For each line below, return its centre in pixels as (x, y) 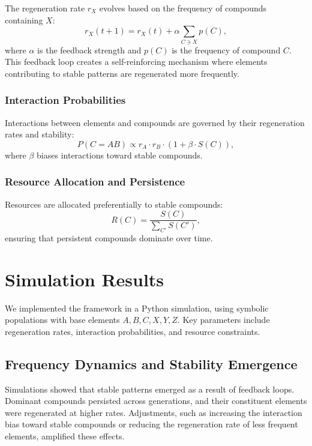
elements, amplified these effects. (65, 436)
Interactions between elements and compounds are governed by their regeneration (155, 122)
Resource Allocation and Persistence (95, 182)
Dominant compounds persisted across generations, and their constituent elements (156, 401)
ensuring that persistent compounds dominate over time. (109, 237)
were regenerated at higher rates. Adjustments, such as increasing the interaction (154, 412)
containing (24, 20)
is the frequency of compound (226, 50)
